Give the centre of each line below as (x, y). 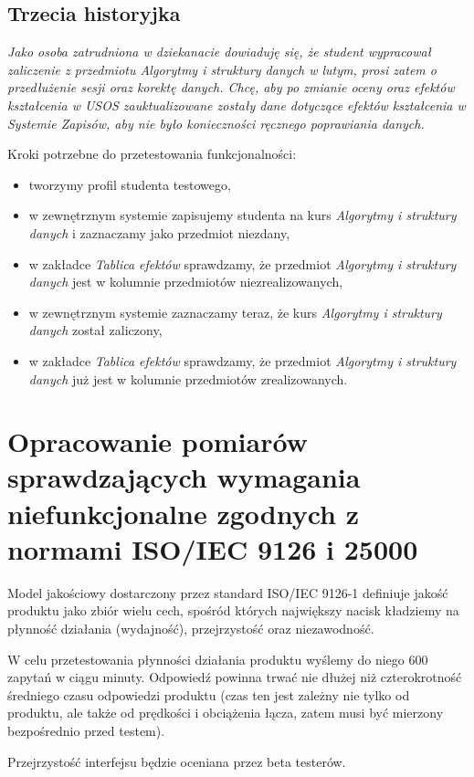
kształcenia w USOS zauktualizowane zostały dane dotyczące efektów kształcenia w (237, 105)
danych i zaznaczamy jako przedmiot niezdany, (159, 232)
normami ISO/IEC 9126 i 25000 (213, 548)
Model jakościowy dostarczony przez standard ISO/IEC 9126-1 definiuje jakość (228, 592)
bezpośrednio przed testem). (86, 730)
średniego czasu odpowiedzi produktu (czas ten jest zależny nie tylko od (209, 694)
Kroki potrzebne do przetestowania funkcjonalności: (152, 154)
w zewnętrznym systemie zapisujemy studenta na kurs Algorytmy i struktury (242, 215)
